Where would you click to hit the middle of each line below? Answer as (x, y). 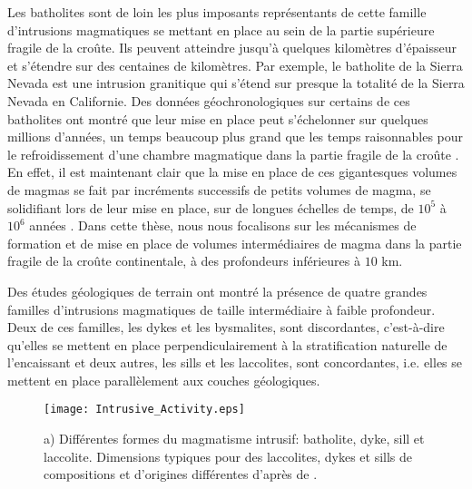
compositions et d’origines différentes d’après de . (181, 474)
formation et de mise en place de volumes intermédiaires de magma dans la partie (235, 243)
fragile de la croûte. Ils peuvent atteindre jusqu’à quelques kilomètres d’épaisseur (232, 48)
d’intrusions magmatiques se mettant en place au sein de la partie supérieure (221, 29)
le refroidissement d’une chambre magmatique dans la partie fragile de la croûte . (233, 154)
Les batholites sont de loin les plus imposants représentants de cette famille (217, 12)
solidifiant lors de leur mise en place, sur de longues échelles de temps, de (211, 207)
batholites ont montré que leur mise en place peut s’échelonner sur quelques (218, 118)
